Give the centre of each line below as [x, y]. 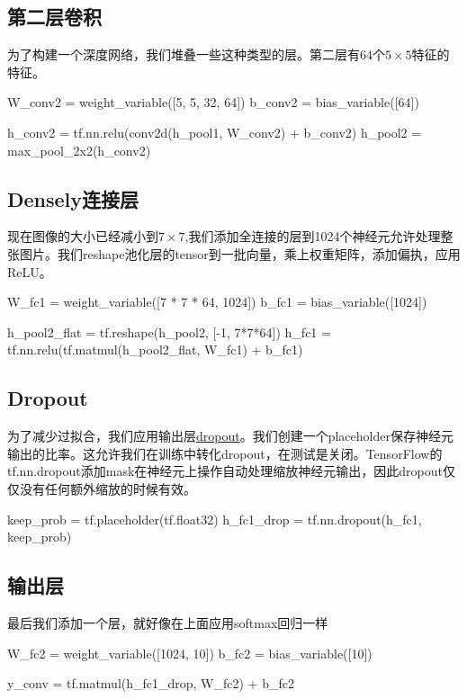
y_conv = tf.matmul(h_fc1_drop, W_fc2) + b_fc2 [151, 683]
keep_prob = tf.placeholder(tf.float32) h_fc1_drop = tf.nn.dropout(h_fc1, [215, 519]
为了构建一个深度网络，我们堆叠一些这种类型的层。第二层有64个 [196, 54]
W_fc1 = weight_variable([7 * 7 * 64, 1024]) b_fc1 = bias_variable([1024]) [217, 302]
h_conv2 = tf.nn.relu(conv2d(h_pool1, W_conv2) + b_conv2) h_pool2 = [215, 132]
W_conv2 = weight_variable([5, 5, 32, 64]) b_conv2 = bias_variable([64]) [213, 102]
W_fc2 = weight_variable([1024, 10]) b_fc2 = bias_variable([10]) [190, 653]
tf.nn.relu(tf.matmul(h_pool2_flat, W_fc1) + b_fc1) [155, 349]
